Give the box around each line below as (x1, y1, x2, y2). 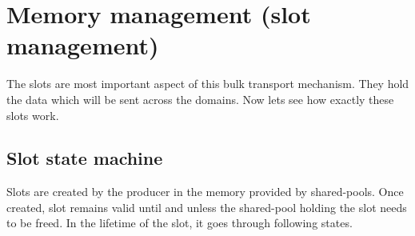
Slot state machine (6, 146, 163, 170)
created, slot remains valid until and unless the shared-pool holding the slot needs (6, 198, 407, 215)
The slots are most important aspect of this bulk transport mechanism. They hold (6, 75, 409, 92)
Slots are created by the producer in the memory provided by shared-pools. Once (6, 183, 404, 200)
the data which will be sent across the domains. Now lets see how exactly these (6, 90, 394, 107)
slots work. (6, 106, 59, 123)
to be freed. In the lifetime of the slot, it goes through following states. (6, 214, 353, 231)
